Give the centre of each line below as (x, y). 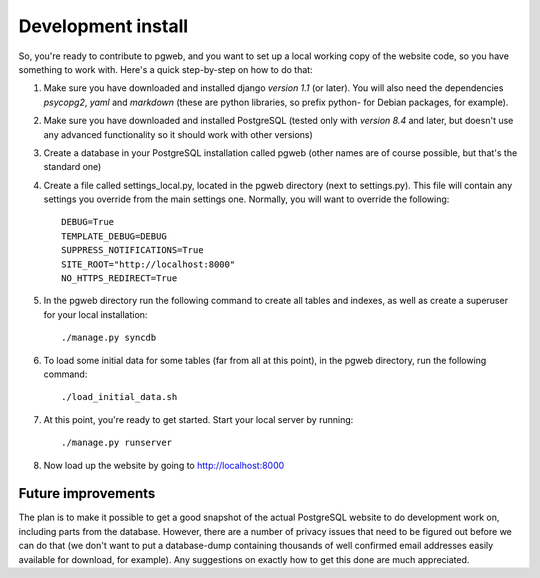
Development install (103, 26)
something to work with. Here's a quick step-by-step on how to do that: (166, 69)
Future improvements (87, 493)
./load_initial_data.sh (119, 397)
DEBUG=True (88, 222)
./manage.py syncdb (109, 338)
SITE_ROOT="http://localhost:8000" (148, 264)
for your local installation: (95, 314)
